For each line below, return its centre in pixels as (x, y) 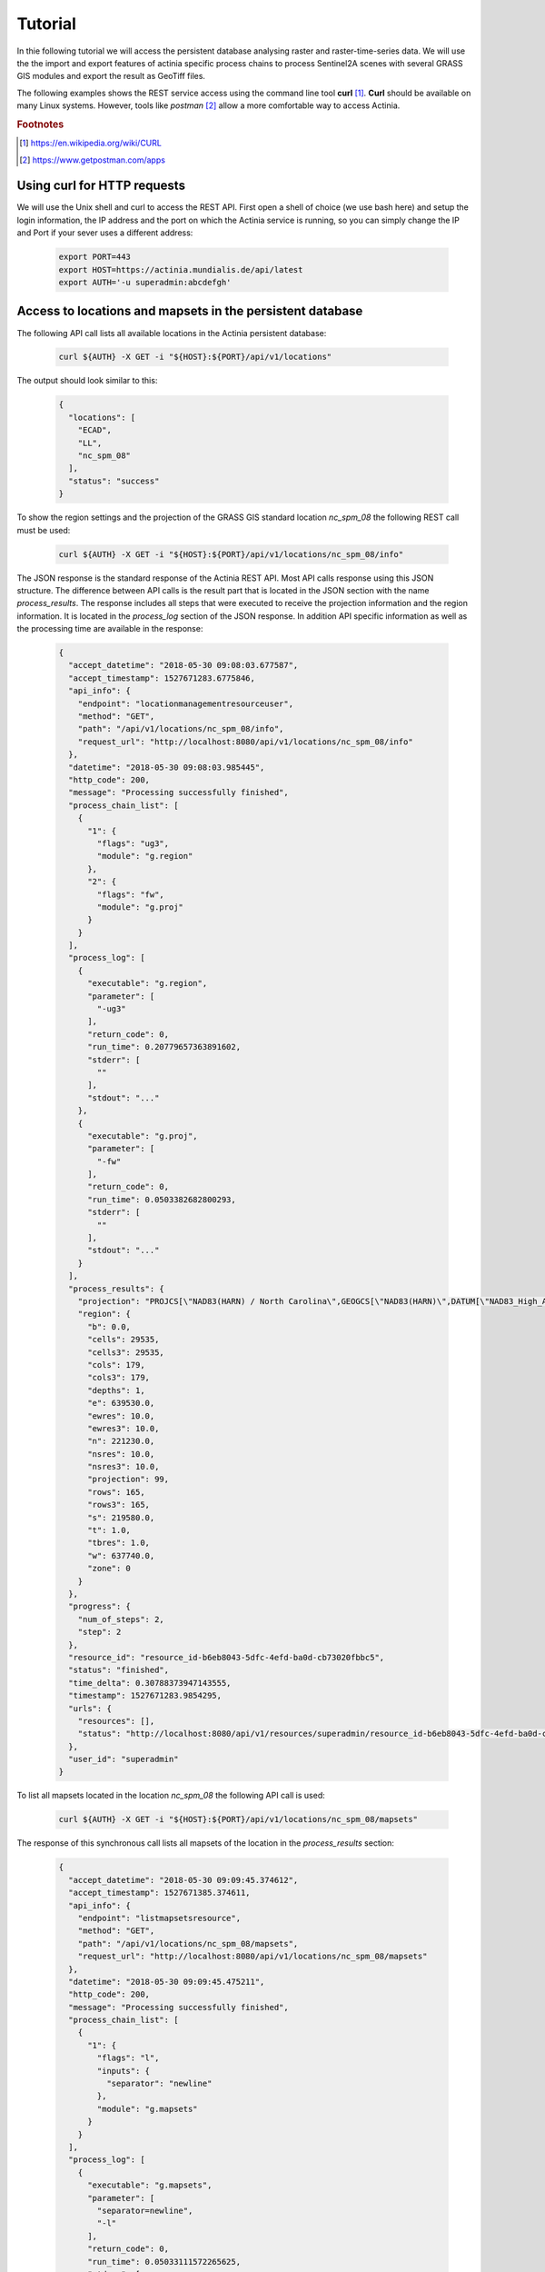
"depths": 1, (116, 1390)
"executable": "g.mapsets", (150, 2185)
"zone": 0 (109, 1569)
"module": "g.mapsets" (148, 2109)
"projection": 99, (129, 1480)
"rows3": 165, (119, 1505)
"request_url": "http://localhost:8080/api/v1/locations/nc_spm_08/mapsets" (253, 1957)
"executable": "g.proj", (143, 1136)
